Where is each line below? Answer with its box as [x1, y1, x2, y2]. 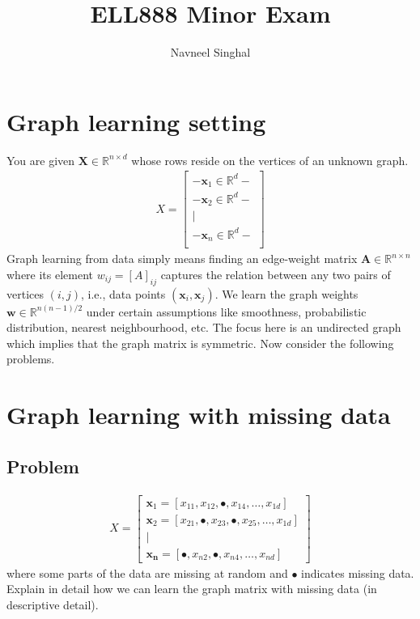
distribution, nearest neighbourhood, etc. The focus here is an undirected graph [6, 319, 401, 336]
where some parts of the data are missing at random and [6, 564, 288, 581]
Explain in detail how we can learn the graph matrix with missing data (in [6, 580, 377, 597]
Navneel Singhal [170, 44, 251, 61]
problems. [6, 350, 55, 367]
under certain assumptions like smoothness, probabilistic [86, 303, 367, 320]
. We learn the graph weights [214, 285, 358, 302]
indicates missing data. [301, 564, 414, 581]
